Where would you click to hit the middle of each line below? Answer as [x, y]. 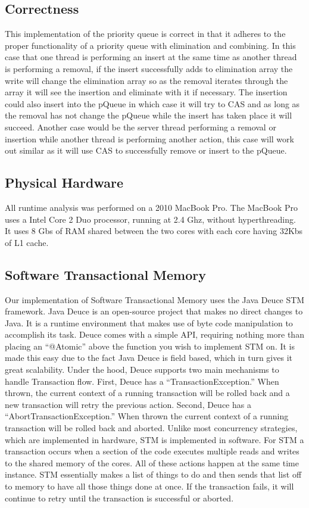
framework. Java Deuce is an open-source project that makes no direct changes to [154, 311]
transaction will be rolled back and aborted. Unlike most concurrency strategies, [151, 428]
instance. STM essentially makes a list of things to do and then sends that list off [153, 474]
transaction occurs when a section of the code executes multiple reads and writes [152, 451]
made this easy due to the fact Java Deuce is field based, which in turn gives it [149, 358]
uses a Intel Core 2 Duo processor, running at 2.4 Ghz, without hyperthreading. [150, 219]
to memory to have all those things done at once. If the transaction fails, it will [149, 486]
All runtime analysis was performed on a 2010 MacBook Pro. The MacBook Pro [151, 207]
